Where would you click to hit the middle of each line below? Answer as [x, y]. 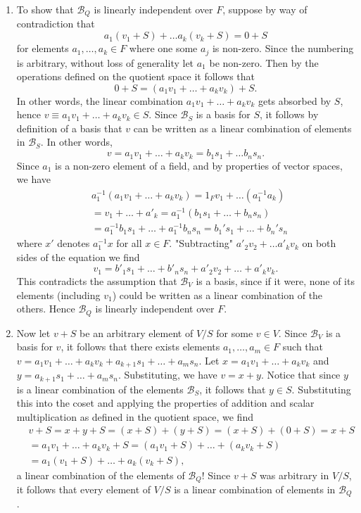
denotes [74, 243]
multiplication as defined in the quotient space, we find [135, 416]
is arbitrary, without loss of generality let [105, 62]
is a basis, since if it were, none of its [275, 280]
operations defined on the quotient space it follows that [136, 76]
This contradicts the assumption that [97, 280]
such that [303, 347]
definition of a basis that [69, 128]
